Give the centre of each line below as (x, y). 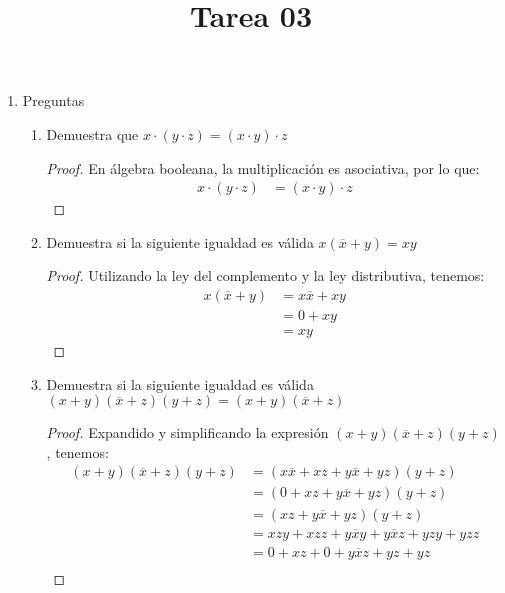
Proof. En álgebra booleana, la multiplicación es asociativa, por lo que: (263, 167)
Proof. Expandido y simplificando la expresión (187, 432)
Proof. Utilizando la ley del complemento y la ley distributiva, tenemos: (265, 275)
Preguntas (53, 100)
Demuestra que (92, 133)
